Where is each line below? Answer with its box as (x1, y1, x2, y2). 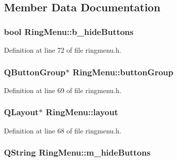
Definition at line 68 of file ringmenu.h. (4, 125, 121, 135)
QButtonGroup (4, 65, 66, 78)
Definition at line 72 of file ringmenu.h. (4, 45, 121, 55)
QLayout (4, 106, 39, 118)
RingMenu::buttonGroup (72, 65, 174, 78)
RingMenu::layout (46, 106, 118, 118)
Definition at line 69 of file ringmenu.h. (4, 85, 121, 95)
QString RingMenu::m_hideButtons (4, 146, 150, 159)
